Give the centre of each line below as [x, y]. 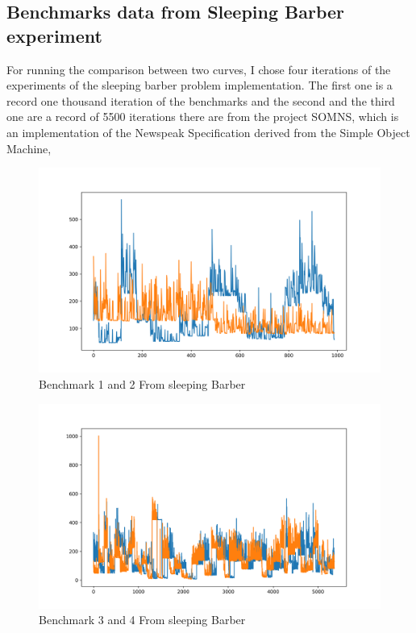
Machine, [29, 148]
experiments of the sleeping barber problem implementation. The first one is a [200, 85]
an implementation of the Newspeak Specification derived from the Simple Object [208, 132]
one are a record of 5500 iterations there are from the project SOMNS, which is [203, 117]
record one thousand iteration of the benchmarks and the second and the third [201, 100]
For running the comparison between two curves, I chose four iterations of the [199, 69]
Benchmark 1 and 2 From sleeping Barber [142, 383]
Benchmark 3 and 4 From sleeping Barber [142, 620]
